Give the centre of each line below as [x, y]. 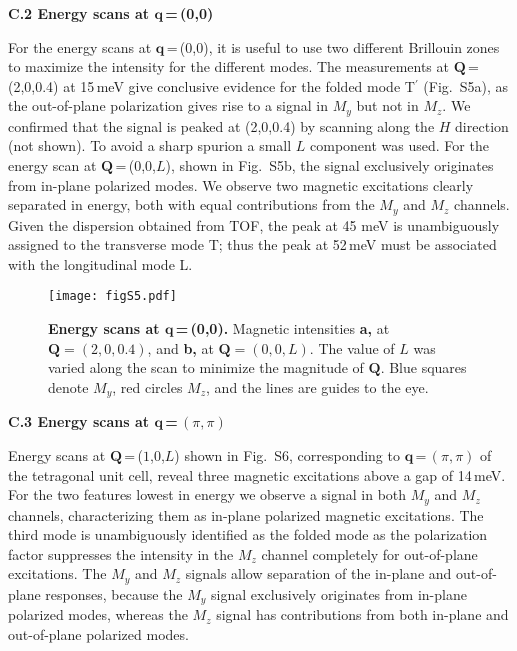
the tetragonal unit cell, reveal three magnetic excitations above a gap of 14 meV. [257, 474]
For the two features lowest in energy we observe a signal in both [207, 494]
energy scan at [52, 165]
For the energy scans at [80, 46]
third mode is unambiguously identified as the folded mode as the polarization [248, 534]
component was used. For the [399, 145]
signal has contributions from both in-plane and [362, 614]
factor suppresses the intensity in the [121, 553]
